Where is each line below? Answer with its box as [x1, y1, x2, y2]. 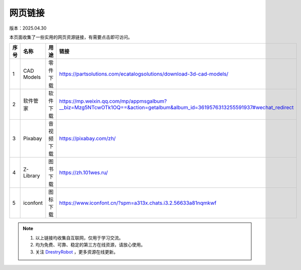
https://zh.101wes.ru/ [59, 169, 108, 176]
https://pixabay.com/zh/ [59, 135, 116, 142]
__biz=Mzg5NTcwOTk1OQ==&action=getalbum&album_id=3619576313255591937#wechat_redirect [59, 104, 294, 111]
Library [23, 172, 40, 179]
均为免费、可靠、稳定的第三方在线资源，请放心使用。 [35, 242, 145, 248]
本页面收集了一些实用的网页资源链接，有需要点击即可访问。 [9, 34, 132, 40]
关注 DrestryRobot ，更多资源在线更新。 [35, 248, 118, 255]
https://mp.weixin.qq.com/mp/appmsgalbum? [59, 98, 167, 105]
